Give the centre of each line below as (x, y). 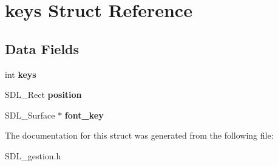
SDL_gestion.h (33, 155)
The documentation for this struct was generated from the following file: (139, 135)
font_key (84, 115)
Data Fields (42, 48)
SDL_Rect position (43, 95)
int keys (21, 74)
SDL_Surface (30, 115)
